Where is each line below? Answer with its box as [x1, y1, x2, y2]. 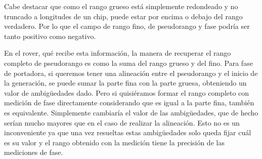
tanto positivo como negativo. [4, 30, 96, 41]
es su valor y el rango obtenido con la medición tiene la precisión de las [4, 137, 225, 147]
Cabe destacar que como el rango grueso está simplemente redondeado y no [4, 1, 238, 11]
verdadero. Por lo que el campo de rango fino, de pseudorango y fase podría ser [4, 21, 250, 31]
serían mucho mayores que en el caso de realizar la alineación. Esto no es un [4, 117, 240, 128]
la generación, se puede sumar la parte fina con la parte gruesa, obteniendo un [4, 77, 247, 88]
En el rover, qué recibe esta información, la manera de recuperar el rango [4, 48, 231, 58]
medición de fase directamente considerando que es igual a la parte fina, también [4, 97, 254, 108]
